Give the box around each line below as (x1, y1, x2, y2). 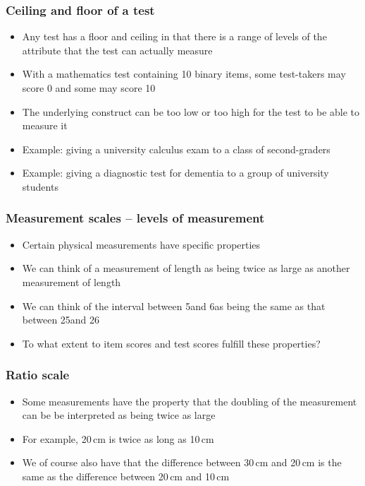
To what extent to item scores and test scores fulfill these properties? (22, 336, 321, 350)
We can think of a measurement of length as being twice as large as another (22, 261, 350, 275)
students (22, 179, 58, 194)
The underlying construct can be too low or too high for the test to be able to (22, 104, 360, 119)
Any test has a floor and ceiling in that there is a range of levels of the (22, 29, 327, 44)
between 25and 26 (22, 312, 100, 327)
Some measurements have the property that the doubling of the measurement (22, 393, 357, 408)
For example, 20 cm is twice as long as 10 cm (22, 431, 214, 446)
